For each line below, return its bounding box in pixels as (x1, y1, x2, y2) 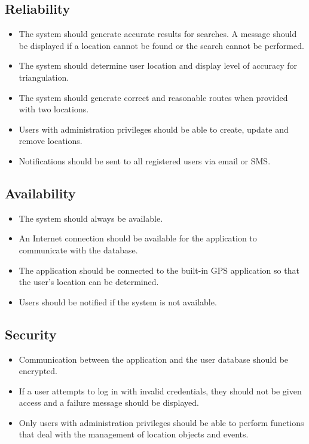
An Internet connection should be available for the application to (19, 232, 257, 244)
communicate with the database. (19, 243, 138, 256)
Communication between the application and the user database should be (19, 353, 289, 365)
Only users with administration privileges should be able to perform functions (19, 416, 304, 428)
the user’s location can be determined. (19, 275, 159, 288)
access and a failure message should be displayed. (19, 396, 199, 409)
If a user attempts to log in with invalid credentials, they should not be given (19, 384, 302, 397)
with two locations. (19, 103, 89, 115)
